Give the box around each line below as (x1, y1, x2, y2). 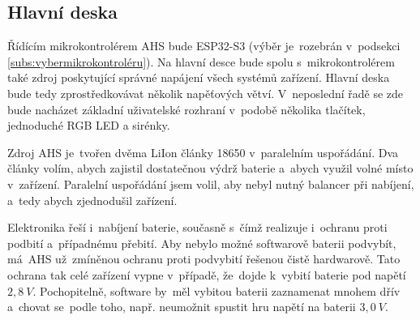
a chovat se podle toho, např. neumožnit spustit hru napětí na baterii (7, 298, 356, 315)
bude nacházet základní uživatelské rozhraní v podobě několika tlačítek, (7, 100, 366, 117)
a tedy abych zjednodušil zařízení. (7, 191, 178, 208)
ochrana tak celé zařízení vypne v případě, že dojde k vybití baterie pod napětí (7, 266, 406, 283)
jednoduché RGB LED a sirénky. (7, 117, 170, 134)
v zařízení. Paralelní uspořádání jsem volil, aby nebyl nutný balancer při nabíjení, (7, 175, 414, 192)
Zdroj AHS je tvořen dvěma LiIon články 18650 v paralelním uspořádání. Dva (7, 143, 399, 160)
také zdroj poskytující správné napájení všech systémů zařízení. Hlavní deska (7, 69, 390, 86)
